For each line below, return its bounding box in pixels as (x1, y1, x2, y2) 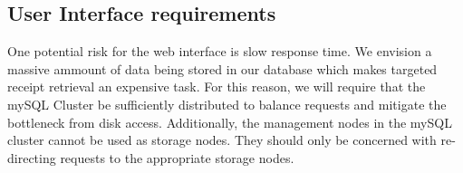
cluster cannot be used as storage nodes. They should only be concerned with (7, 130, 437, 149)
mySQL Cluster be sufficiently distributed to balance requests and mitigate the (7, 94, 447, 113)
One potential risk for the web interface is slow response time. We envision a (7, 42, 432, 61)
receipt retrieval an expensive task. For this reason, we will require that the (7, 77, 426, 96)
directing (7, 148, 56, 167)
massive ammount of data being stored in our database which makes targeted (7, 59, 438, 78)
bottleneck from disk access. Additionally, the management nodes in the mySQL (7, 112, 452, 131)
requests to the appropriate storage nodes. (60, 148, 294, 167)
